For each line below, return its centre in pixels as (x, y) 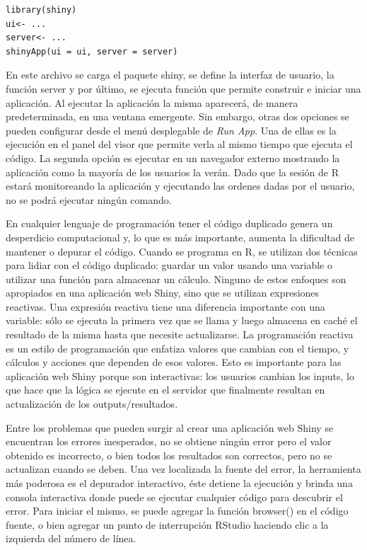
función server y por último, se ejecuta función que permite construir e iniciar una (183, 88)
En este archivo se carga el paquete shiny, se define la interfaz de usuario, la (170, 75)
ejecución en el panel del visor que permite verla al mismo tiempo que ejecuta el (179, 144)
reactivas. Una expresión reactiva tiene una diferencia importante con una (165, 306)
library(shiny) (41, 10)
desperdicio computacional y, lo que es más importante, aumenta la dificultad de (180, 237)
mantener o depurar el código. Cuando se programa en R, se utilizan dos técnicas (182, 251)
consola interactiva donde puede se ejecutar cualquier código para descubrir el (174, 497)
